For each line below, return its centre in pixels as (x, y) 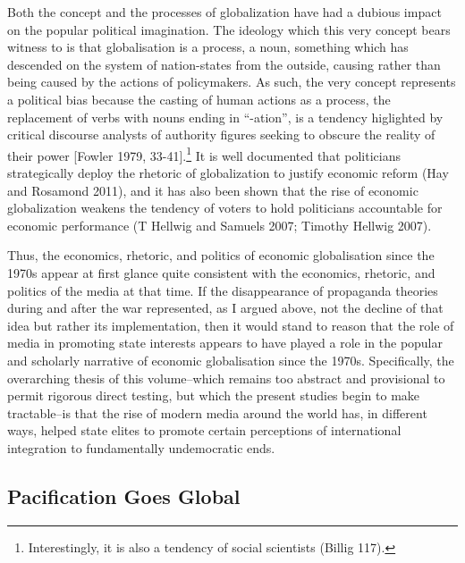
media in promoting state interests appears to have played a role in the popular (225, 343)
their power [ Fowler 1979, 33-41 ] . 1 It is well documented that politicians (204, 154)
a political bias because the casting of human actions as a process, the (199, 99)
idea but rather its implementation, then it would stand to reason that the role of (231, 325)
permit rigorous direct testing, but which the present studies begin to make (214, 395)
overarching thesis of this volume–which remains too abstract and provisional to (226, 378)
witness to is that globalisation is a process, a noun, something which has (208, 47)
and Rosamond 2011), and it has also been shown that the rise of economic (213, 190)
